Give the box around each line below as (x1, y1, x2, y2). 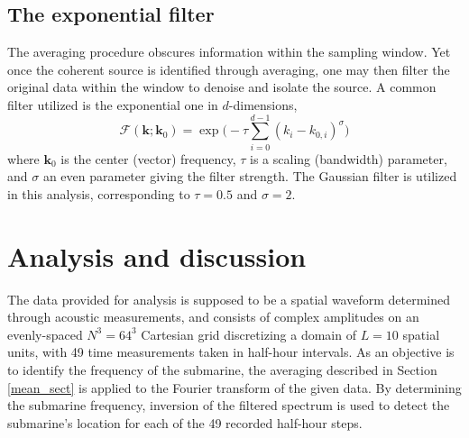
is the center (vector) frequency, (60, 149, 236, 168)
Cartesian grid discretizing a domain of (141, 324, 356, 343)
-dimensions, (228, 95, 298, 114)
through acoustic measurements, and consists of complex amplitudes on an (7, 307, 419, 326)
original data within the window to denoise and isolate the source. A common (7, 78, 437, 96)
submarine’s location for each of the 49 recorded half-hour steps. (7, 413, 363, 432)
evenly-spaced (7, 324, 83, 343)
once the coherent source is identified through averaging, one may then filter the (7, 59, 450, 78)
